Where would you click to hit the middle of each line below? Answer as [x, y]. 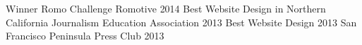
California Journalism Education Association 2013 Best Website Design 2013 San [181, 22]
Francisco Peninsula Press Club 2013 [85, 36]
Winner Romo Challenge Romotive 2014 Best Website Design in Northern [166, 8]
